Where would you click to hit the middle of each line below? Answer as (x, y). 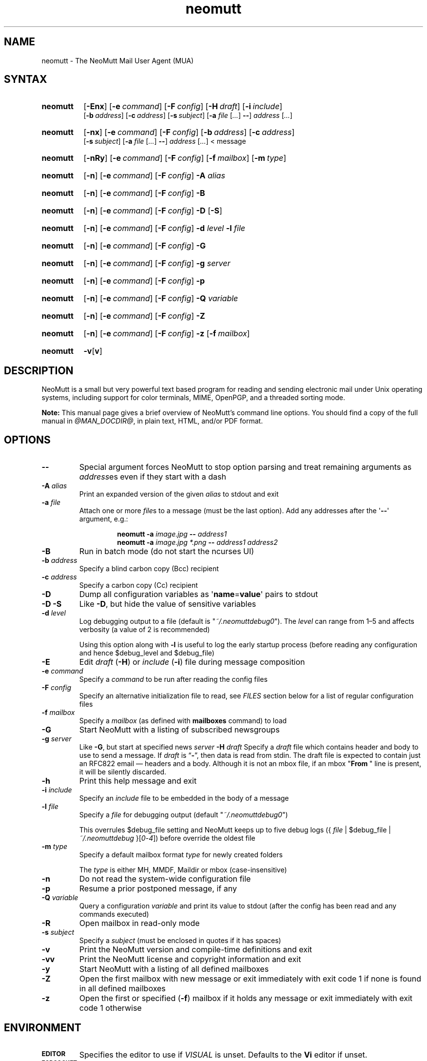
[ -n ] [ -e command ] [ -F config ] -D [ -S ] (153, 211)
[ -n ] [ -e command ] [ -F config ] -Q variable (161, 299)
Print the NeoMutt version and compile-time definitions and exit (196, 950)
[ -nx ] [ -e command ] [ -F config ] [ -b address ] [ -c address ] (189, 132)
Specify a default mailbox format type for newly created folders (181, 855)
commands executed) (114, 914)
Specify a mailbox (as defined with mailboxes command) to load (183, 721)
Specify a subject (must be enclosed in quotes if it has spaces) (180, 941)
